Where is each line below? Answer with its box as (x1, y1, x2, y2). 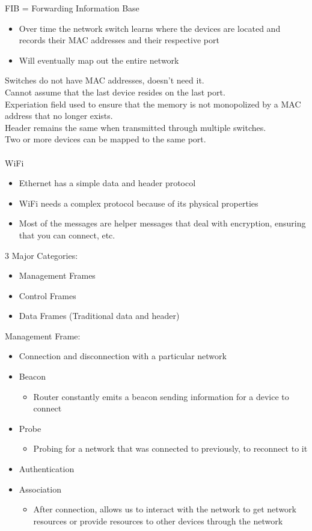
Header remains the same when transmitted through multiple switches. (5, 121, 266, 133)
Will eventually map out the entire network (19, 53, 179, 66)
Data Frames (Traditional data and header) (19, 309, 180, 322)
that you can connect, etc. (19, 228, 115, 241)
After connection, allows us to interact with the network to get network (33, 503, 296, 515)
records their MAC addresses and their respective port (19, 34, 219, 46)
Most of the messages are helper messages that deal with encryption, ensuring (19, 217, 306, 229)
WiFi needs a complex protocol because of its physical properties (19, 196, 258, 209)
